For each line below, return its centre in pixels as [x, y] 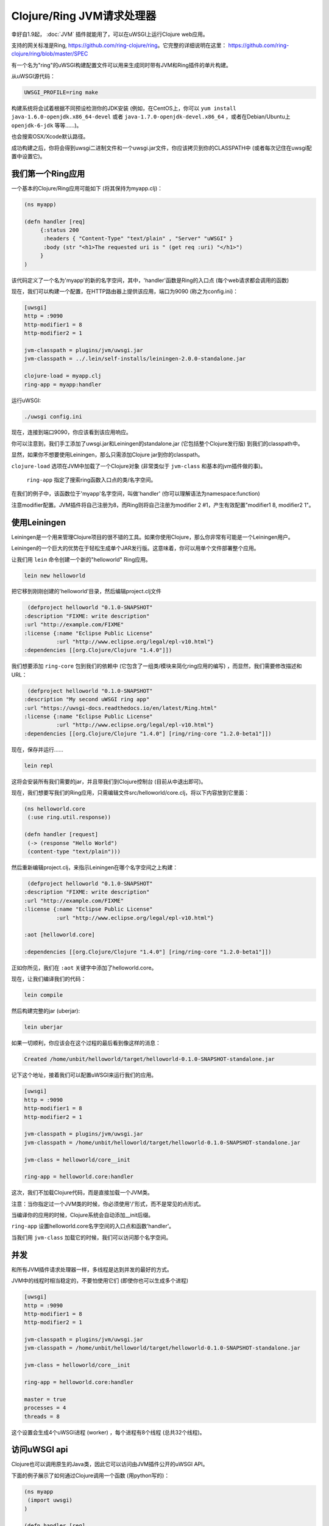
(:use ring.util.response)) [69, 817]
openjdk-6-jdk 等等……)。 [47, 125]
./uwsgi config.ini [53, 416]
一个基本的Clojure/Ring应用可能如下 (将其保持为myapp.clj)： [87, 188]
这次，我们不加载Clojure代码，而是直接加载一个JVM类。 [82, 1193]
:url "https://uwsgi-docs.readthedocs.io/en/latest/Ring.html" [121, 708]
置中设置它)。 [28, 156]
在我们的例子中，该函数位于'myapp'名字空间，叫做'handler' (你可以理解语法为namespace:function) [136, 494]
